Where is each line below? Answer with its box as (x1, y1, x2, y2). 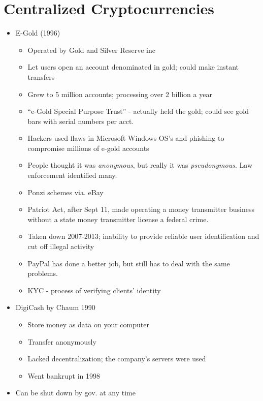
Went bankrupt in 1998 (27, 370, 101, 381)
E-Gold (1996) (15, 27, 60, 38)
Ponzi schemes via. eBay (27, 187, 104, 197)
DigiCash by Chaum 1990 (15, 302, 95, 313)
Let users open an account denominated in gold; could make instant (27, 61, 239, 72)
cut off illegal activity (27, 241, 94, 252)
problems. (27, 268, 58, 279)
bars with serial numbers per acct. (27, 115, 134, 126)
